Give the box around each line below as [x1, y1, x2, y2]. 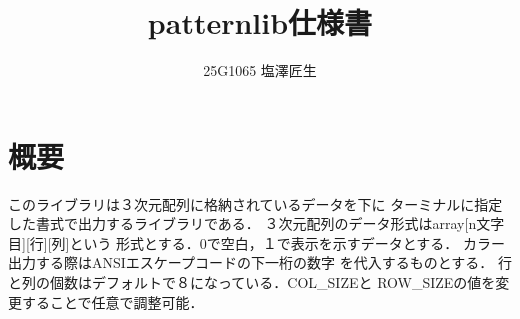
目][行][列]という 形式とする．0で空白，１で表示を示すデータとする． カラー [8, 232, 505, 253]
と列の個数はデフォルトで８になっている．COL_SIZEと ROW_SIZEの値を [8, 272, 496, 293]
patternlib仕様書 [147, 2, 373, 43]
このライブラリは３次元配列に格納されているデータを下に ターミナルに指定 [8, 193, 503, 214]
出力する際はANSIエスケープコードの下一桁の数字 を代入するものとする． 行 [8, 252, 512, 273]
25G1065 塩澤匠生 [203, 60, 317, 81]
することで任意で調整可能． [21, 291, 204, 312]
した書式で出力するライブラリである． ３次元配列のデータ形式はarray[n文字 [8, 213, 505, 234]
